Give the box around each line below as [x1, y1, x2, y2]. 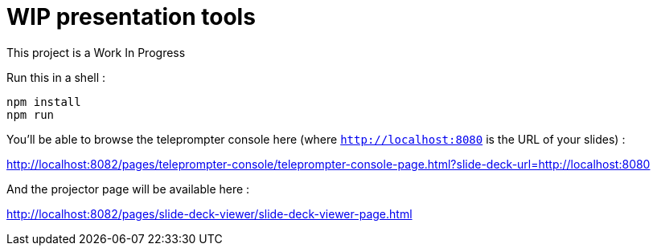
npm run [6, 108, 55, 121]
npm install [6, 95, 81, 108]
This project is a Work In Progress [6, 45, 186, 59]
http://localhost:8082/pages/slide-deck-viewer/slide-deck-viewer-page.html [6, 206, 413, 221]
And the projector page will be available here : [6, 181, 250, 196]
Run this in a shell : [6, 70, 106, 84]
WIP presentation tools [6, 3, 256, 30]
